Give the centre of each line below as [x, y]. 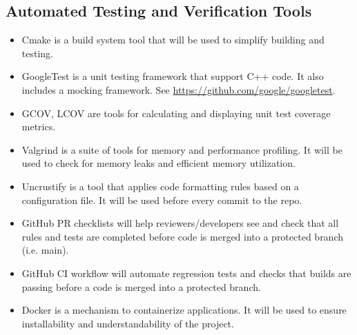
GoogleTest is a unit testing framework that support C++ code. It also [173, 76]
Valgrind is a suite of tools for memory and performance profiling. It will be [182, 149]
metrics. [39, 126]
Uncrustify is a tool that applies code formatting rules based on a [160, 186]
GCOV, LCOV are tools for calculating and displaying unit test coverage [176, 113]
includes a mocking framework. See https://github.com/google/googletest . [178, 89]
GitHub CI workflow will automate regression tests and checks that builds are [186, 273]
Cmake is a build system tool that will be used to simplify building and [173, 40]
